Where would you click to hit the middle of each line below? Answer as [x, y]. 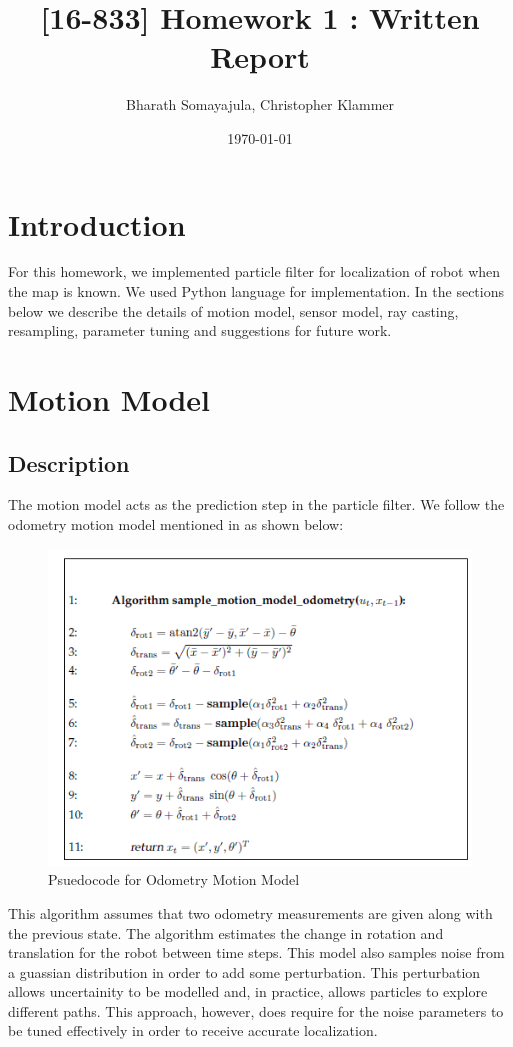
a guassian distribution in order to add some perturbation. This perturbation [244, 971]
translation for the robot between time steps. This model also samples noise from [256, 952]
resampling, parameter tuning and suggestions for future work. [200, 330]
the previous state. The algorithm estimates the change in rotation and [226, 932]
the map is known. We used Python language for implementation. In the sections [256, 291]
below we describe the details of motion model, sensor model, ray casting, [233, 310]
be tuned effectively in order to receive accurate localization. [193, 1030]
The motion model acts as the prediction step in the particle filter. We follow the [256, 504]
